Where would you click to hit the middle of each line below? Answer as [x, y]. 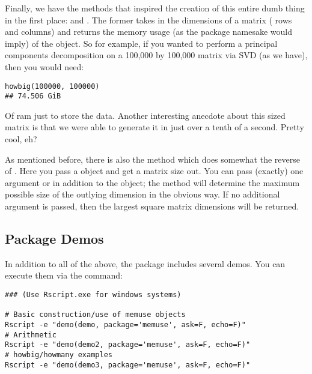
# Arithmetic [31, 335]
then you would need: [44, 66]
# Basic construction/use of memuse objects [95, 315]
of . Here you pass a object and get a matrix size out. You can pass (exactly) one [154, 171]
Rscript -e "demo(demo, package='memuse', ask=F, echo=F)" [125, 324]
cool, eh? [21, 139]
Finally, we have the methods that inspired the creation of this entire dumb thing [155, 8]
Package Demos [54, 239]
